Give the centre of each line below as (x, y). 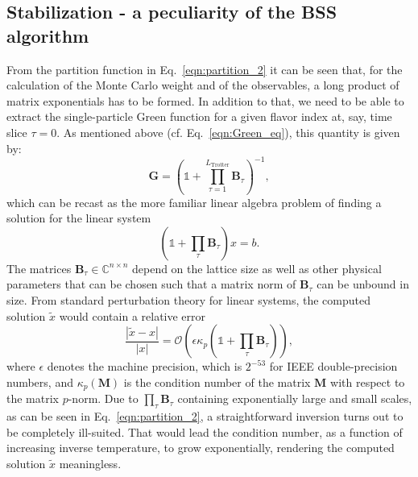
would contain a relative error (132, 315)
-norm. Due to (103, 398)
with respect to (368, 382)
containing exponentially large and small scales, (295, 398)
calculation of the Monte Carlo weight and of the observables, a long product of (203, 85)
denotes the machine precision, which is (145, 366)
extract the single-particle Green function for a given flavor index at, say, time (199, 116)
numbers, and (40, 382)
